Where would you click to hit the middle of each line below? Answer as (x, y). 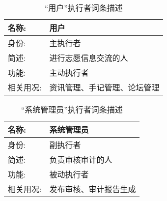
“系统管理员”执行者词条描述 (72, 109)
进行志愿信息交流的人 (89, 58)
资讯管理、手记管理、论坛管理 (104, 87)
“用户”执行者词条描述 (83, 8)
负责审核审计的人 (81, 159)
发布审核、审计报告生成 (93, 189)
